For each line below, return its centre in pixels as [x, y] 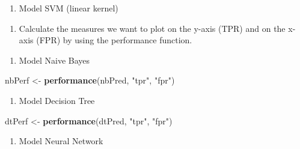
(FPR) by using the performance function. [114, 40]
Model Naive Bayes [54, 60]
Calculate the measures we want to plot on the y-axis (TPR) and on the [152, 28]
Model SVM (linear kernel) [69, 8]
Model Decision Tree [57, 100]
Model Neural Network [61, 141]
